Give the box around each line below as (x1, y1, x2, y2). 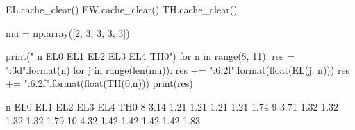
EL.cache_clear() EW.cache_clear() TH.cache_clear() (6, 2, 238, 16)
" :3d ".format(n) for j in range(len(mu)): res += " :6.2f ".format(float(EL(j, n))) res (6, 62, 350, 76)
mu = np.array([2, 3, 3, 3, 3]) (6, 25, 130, 40)
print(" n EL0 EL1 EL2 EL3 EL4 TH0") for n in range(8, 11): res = (6, 49, 295, 63)
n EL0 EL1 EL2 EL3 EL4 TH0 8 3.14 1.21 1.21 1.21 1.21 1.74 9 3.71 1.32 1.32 (6, 99, 339, 113)
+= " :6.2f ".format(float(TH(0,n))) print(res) (6, 76, 193, 90)
